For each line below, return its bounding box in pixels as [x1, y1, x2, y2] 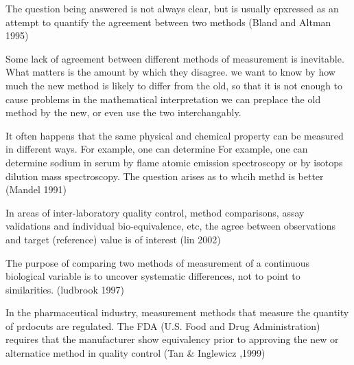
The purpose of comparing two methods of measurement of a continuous [5, 255, 309, 269]
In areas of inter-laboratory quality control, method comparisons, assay [5, 205, 305, 219]
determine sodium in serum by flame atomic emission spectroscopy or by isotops [5, 155, 343, 169]
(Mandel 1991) [5, 182, 67, 197]
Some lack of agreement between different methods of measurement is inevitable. [5, 51, 344, 65]
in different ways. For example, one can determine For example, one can [5, 142, 308, 156]
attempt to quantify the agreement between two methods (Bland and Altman [5, 14, 331, 29]
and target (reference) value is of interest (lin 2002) [5, 232, 221, 246]
